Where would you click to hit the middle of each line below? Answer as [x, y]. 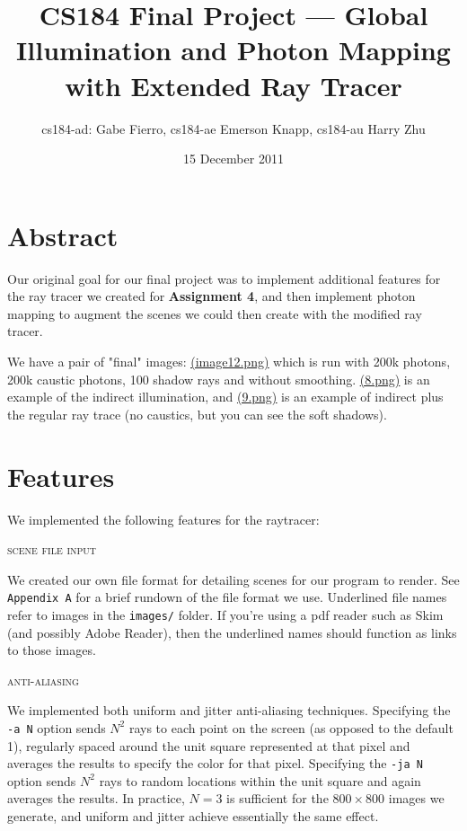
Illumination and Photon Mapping [233, 50]
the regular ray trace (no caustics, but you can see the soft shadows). [197, 414]
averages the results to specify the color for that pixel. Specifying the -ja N [215, 763]
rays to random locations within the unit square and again [260, 780]
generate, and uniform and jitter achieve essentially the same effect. [193, 816]
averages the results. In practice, [96, 798]
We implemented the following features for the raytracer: [163, 519]
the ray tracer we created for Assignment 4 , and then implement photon [211, 296]
